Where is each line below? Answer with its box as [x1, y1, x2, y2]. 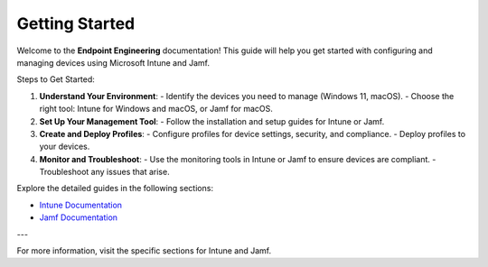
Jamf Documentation [39, 212, 117, 223]
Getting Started [16, 14, 136, 33]
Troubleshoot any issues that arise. [39, 167, 171, 178]
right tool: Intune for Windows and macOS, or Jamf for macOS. [39, 104, 273, 115]
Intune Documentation [39, 199, 122, 210]
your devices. [39, 141, 90, 152]
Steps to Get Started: [16, 74, 95, 85]
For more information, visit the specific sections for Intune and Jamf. [16, 245, 272, 256]
